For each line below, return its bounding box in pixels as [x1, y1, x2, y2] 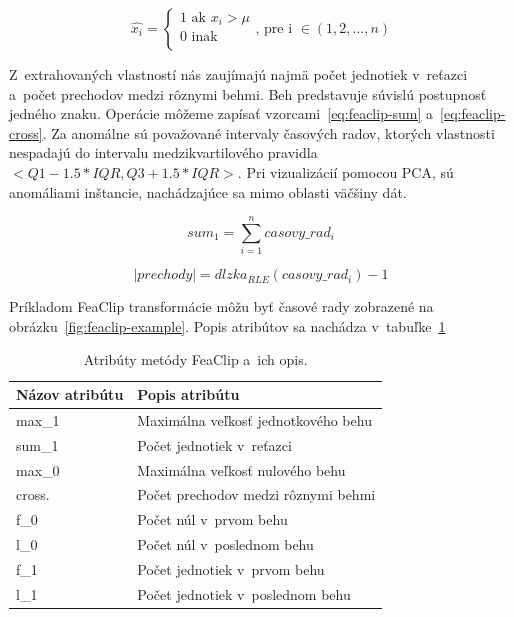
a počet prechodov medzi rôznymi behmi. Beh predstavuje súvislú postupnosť [9, 83, 487, 104]
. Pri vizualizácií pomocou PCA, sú [237, 161, 454, 182]
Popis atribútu [137, 384, 240, 405]
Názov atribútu [16, 384, 124, 405]
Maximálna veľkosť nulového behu [137, 459, 346, 480]
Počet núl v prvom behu [137, 509, 288, 530]
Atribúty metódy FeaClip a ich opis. [83, 349, 308, 370]
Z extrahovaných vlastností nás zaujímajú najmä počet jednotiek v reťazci [9, 64, 468, 84]
